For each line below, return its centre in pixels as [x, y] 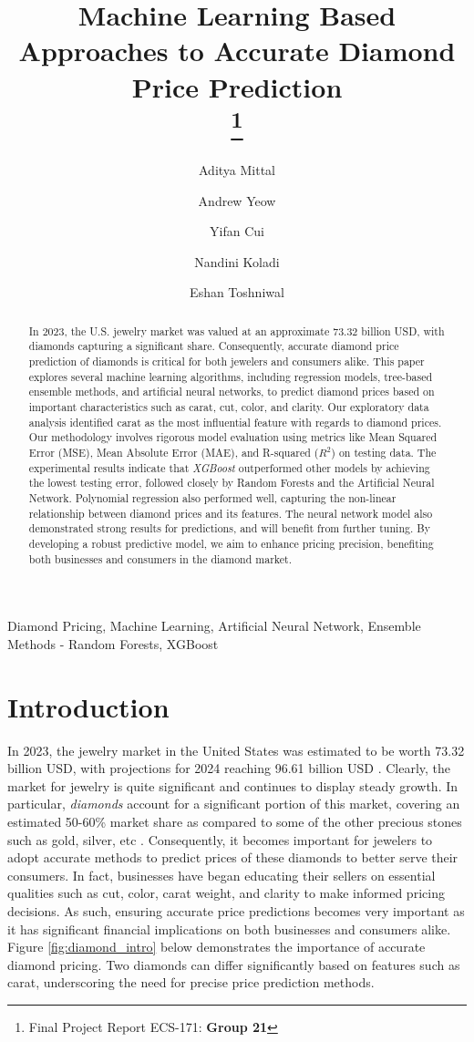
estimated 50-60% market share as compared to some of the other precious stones [235, 821]
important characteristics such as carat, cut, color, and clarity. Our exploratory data [229, 407]
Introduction [88, 706]
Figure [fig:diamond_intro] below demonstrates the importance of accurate [216, 947]
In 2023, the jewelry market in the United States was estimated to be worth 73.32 [236, 750]
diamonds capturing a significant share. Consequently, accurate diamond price [214, 346]
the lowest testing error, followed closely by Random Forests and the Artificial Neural [232, 483]
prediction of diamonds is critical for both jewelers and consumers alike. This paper [227, 361]
